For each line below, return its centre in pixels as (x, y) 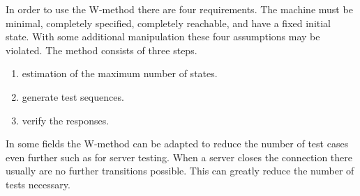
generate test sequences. (73, 96)
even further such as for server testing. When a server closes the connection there (179, 157)
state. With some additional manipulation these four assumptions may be (163, 36)
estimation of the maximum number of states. (120, 73)
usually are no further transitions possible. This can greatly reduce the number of (180, 171)
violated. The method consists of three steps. (102, 50)
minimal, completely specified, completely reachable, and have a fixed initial (168, 23)
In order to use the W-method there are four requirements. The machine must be (179, 9)
